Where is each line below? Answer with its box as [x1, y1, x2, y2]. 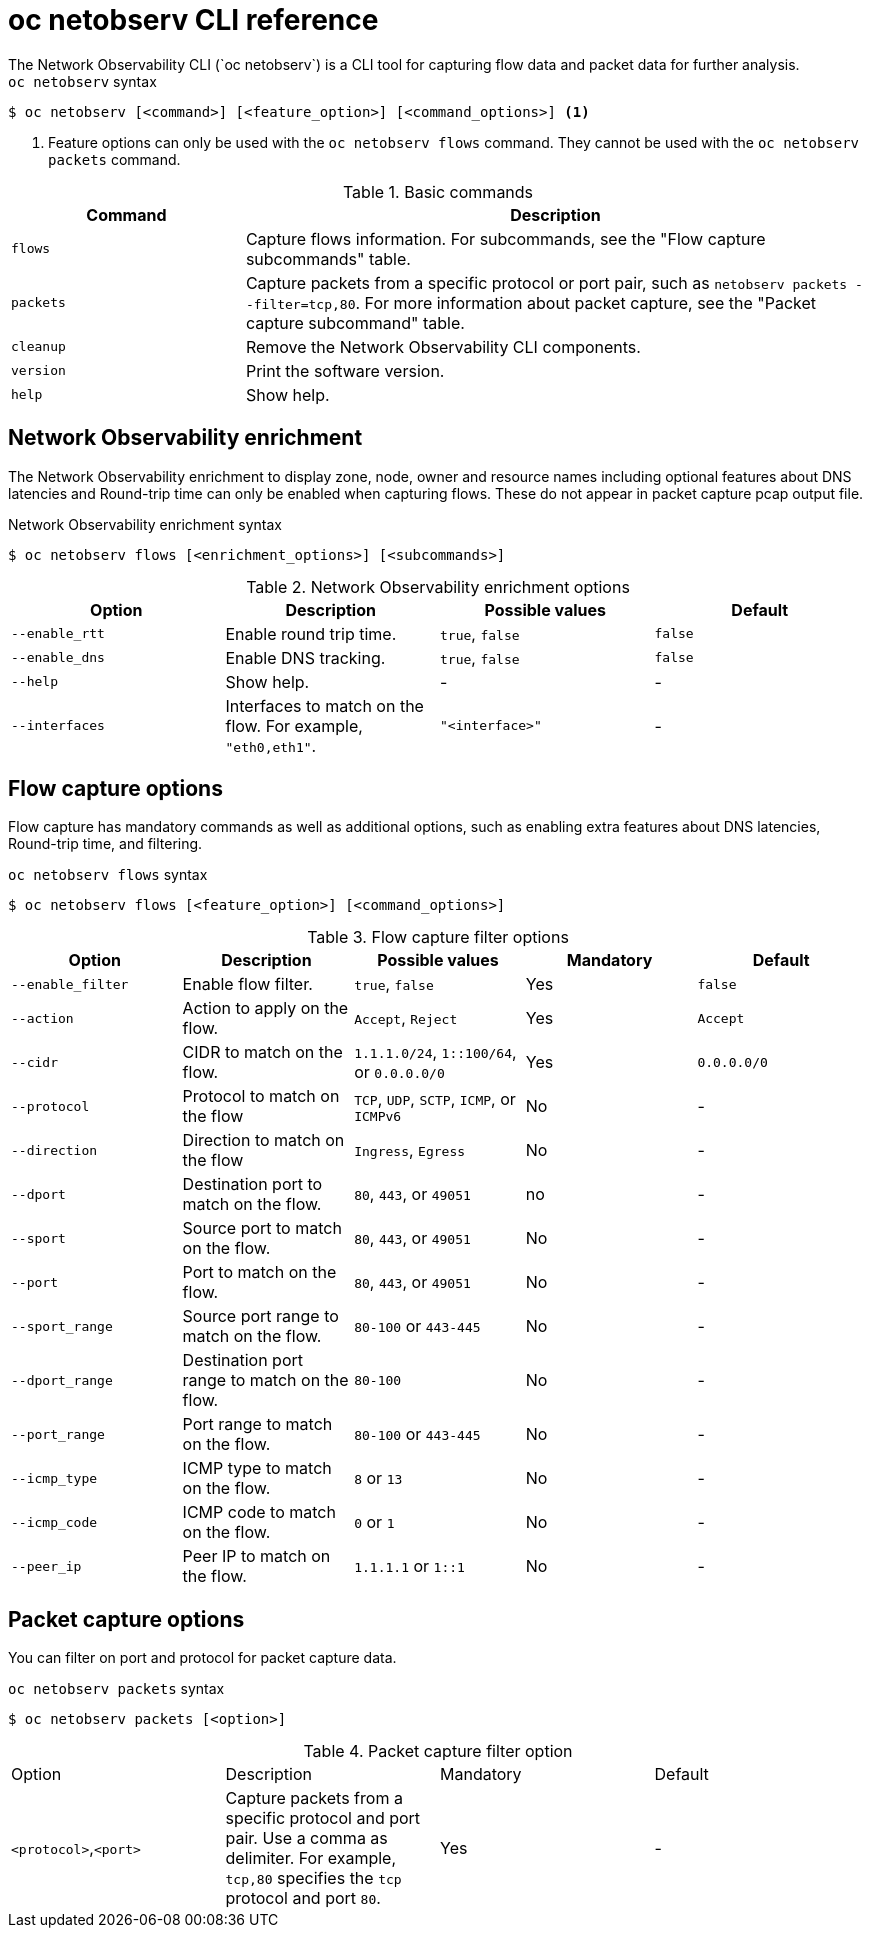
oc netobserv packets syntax [8, 1680, 225, 1698]
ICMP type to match [182, 1458, 332, 1479]
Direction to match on [182, 1130, 345, 1151]
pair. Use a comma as [225, 1828, 388, 1849]
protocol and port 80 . [225, 1888, 381, 1909]
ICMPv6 [354, 1108, 402, 1124]
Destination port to [182, 1174, 323, 1195]
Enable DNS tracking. [225, 647, 386, 668]
